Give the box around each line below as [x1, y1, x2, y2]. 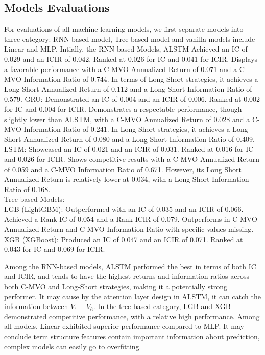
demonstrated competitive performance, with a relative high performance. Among [4, 311, 260, 321]
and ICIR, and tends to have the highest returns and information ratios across [4, 271, 249, 281]
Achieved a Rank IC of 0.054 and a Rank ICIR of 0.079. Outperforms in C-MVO [4, 214, 257, 224]
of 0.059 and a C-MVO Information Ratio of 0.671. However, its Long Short [4, 163, 242, 174]
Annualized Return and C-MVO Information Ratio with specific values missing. [4, 224, 254, 234]
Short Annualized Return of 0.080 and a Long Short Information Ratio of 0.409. [4, 133, 255, 144]
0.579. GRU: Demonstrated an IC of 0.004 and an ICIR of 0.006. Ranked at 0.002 [4, 93, 260, 104]
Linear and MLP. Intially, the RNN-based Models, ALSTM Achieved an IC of [4, 43, 248, 54]
